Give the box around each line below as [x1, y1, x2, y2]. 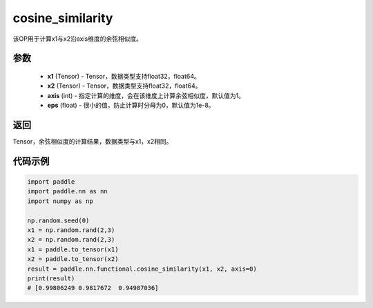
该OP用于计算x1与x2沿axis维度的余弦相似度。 [12, 35, 143, 43]
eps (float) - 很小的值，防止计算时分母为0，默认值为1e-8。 [47, 101, 215, 110]
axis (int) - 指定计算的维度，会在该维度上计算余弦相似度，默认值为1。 [47, 91, 245, 99]
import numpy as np [27, 197, 93, 205]
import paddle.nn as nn [27, 187, 108, 195]
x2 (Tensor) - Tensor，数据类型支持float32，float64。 [47, 81, 202, 90]
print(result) [27, 274, 75, 282]
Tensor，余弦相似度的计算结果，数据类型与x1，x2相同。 [12, 137, 173, 146]
